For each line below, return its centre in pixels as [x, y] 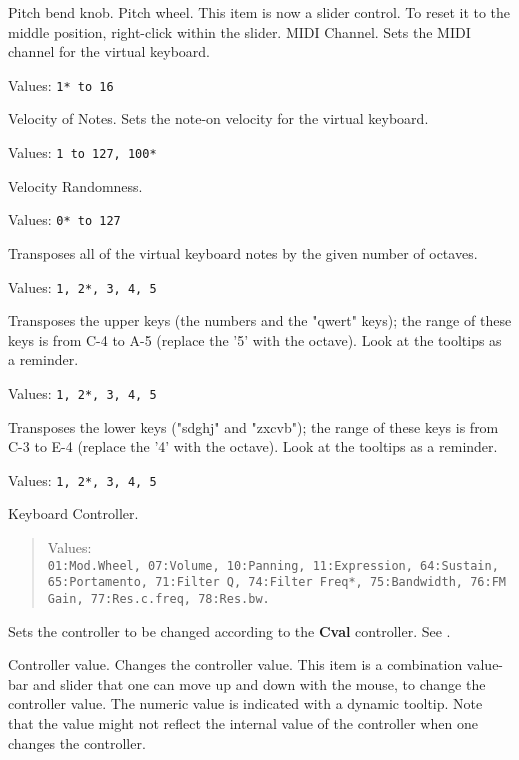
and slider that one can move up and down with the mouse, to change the [259, 683]
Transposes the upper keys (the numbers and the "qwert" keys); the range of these [260, 320]
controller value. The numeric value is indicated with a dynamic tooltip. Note [245, 703]
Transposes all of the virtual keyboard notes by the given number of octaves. [243, 252]
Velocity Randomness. [75, 185]
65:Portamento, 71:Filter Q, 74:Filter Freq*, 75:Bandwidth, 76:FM [276, 582]
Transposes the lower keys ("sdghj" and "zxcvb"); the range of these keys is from [253, 426]
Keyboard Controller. [73, 513]
